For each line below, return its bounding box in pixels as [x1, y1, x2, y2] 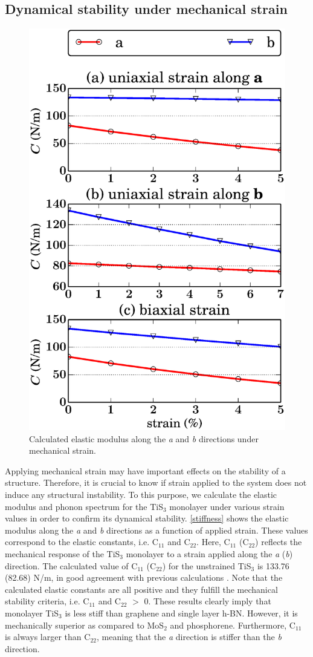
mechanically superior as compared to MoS [5, 618, 164, 631]
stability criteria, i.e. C [5, 595, 89, 607]
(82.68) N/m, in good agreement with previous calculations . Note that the [5, 571, 283, 584]
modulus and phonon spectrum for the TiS [5, 500, 163, 512]
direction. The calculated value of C [5, 559, 138, 572]
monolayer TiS [5, 606, 59, 619]
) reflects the [255, 535, 302, 548]
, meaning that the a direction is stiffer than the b [96, 630, 282, 643]
